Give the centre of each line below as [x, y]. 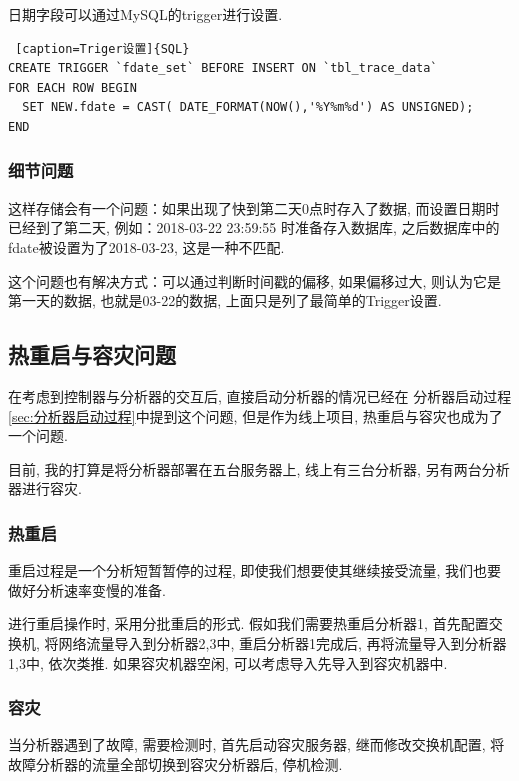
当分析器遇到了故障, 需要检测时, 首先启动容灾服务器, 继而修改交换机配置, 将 [256, 744]
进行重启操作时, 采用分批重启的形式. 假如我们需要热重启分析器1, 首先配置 [248, 623]
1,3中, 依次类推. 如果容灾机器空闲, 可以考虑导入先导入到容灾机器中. [228, 662]
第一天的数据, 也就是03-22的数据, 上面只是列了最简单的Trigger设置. [225, 300]
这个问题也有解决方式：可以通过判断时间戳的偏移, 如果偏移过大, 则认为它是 [255, 280]
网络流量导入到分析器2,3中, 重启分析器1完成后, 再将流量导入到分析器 [282, 642]
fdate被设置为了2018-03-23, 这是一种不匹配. [146, 246]
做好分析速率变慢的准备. [87, 589]
